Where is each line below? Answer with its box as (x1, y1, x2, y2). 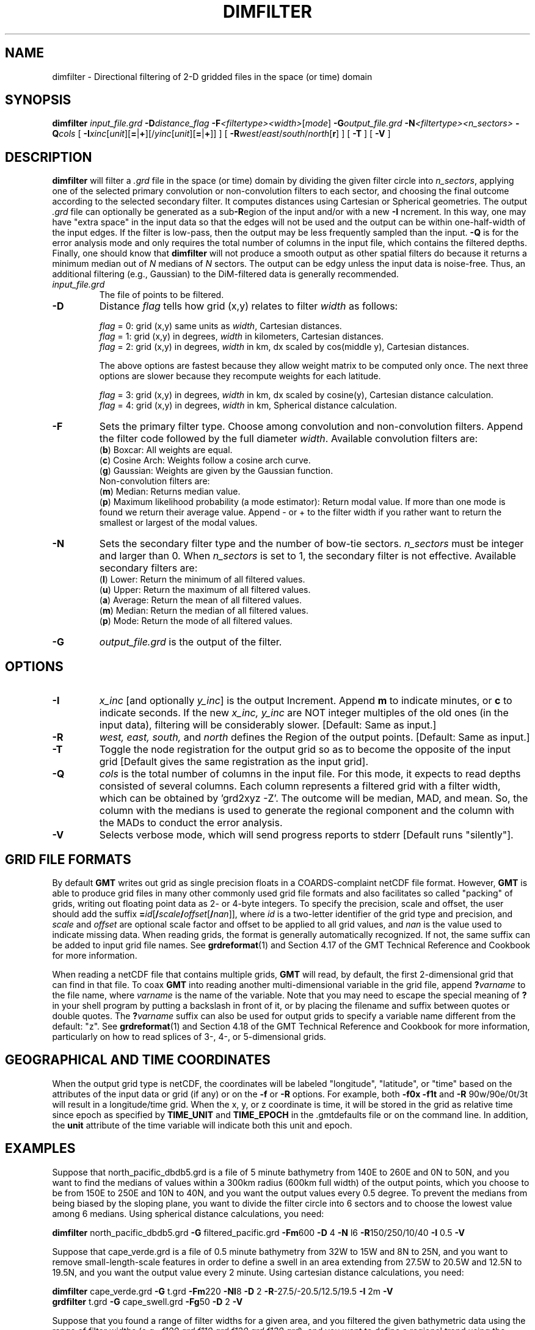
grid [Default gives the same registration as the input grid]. (99, 755, 369, 768)
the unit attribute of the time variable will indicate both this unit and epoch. (52, 1119, 352, 1130)
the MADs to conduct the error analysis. (99, 816, 283, 829)
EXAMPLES (5, 1141, 76, 1157)
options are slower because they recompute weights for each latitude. (99, 371, 381, 382)
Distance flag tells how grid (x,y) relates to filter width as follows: (99, 300, 398, 313)
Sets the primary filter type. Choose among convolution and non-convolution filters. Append (99, 420, 523, 433)
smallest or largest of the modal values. (99, 517, 258, 528)
